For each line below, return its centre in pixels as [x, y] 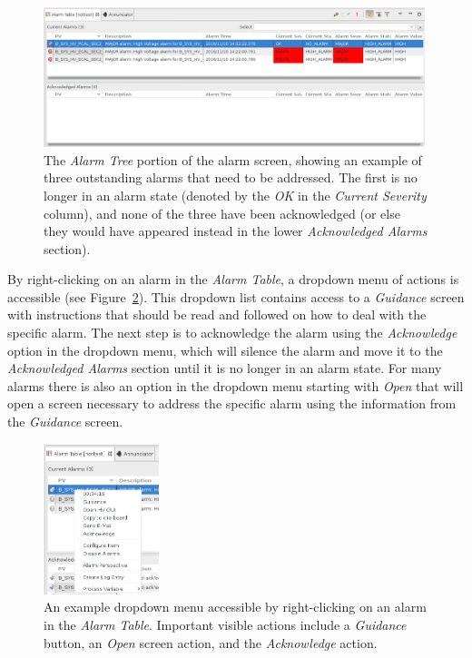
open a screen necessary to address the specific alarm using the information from [232, 403]
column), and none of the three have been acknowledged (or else [222, 213]
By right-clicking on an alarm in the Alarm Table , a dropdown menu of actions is [233, 279]
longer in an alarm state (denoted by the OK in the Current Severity [235, 195]
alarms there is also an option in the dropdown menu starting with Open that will [236, 385]
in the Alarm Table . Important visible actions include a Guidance [225, 625]
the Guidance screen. [65, 422]
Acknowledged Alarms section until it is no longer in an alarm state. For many [225, 368]
